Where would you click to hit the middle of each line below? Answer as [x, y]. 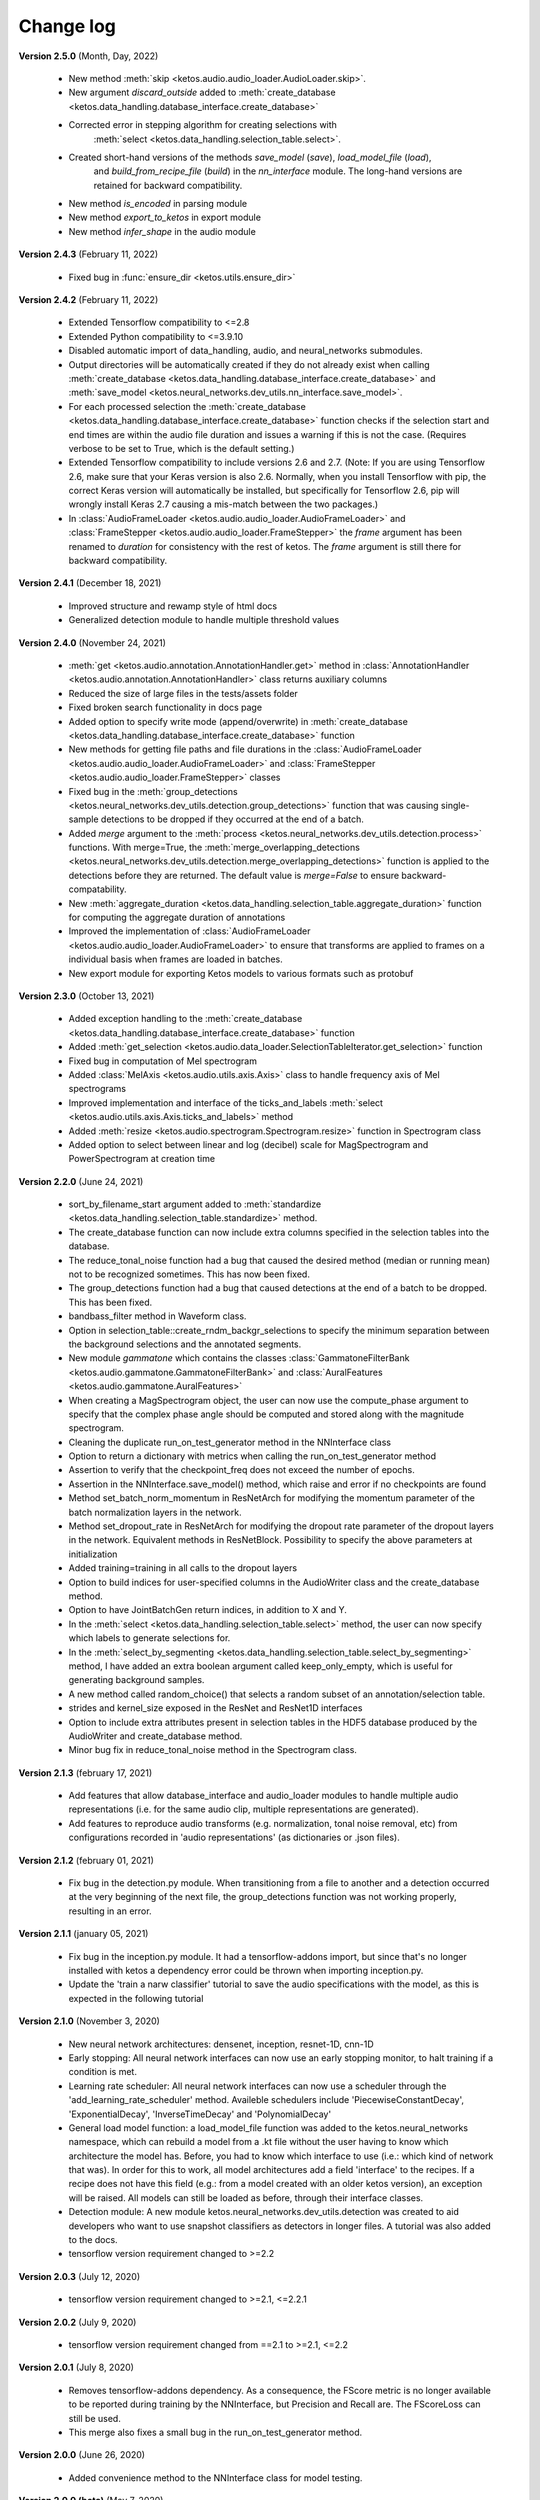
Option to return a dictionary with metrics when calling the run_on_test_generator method [252, 1456]
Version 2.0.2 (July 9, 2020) [77, 2322]
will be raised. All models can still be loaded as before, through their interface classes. [246, 2197]
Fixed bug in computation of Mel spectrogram [162, 1061]
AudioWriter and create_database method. [155, 1736]
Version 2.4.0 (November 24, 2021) [92, 642]
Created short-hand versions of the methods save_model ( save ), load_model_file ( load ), [250, 157]
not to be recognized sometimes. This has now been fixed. [189, 1274]
